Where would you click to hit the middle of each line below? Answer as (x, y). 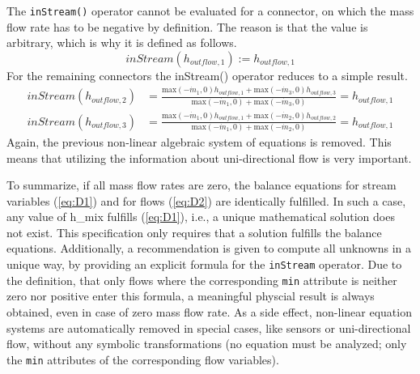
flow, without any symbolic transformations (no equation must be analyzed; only (207, 344)
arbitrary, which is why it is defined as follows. (122, 42)
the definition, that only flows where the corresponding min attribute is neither (202, 280)
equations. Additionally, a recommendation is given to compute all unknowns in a (209, 248)
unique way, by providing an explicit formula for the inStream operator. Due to (204, 264)
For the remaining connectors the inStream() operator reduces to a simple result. (207, 75)
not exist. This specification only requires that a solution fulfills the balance (194, 232)
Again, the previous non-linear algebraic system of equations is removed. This (199, 141)
